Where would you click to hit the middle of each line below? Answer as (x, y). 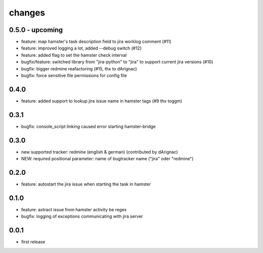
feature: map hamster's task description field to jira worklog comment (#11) (96, 42)
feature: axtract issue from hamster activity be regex (74, 209)
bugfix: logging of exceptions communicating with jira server (82, 217)
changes (27, 13)
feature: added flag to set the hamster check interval (74, 55)
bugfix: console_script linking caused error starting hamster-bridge (88, 126)
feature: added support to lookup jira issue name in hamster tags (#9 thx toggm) (102, 101)
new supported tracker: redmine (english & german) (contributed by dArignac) (100, 152)
